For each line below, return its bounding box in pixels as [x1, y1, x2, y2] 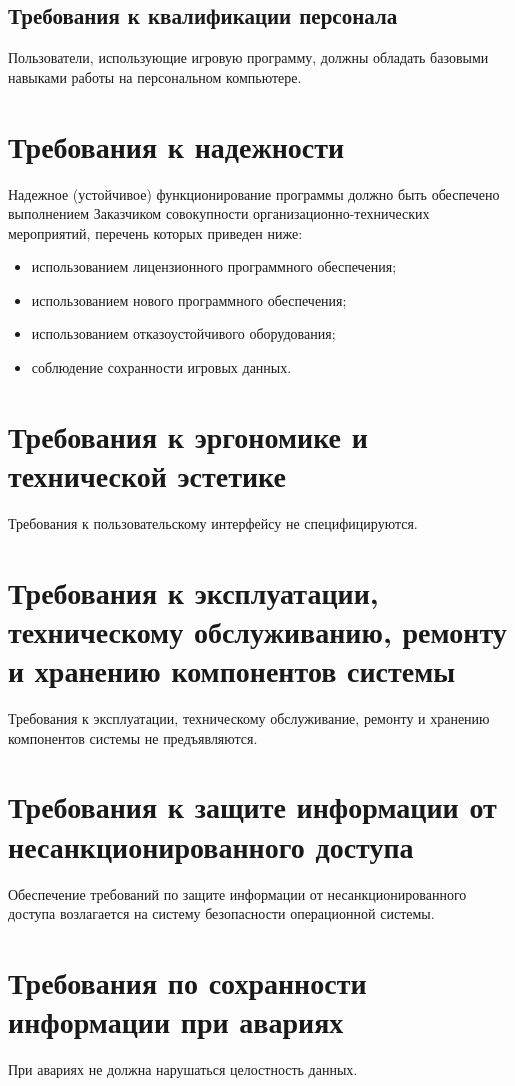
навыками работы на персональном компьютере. [8, 66, 302, 87]
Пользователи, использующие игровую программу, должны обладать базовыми [8, 47, 489, 68]
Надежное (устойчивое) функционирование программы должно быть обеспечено [8, 183, 500, 204]
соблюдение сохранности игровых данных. [31, 357, 292, 378]
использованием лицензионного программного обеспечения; [31, 256, 397, 277]
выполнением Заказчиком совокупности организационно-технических [8, 203, 430, 224]
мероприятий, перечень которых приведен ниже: [8, 222, 303, 243]
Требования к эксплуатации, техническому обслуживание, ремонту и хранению [8, 708, 490, 729]
